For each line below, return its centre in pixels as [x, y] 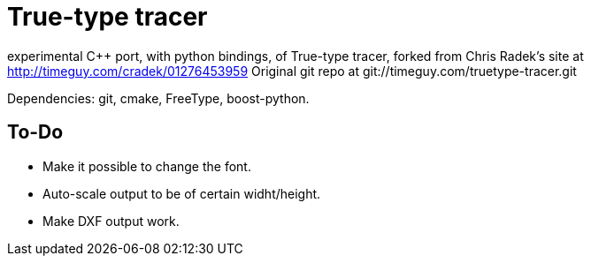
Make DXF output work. [111, 221]
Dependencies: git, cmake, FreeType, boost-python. [158, 98]
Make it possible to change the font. [147, 166]
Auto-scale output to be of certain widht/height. [182, 193]
